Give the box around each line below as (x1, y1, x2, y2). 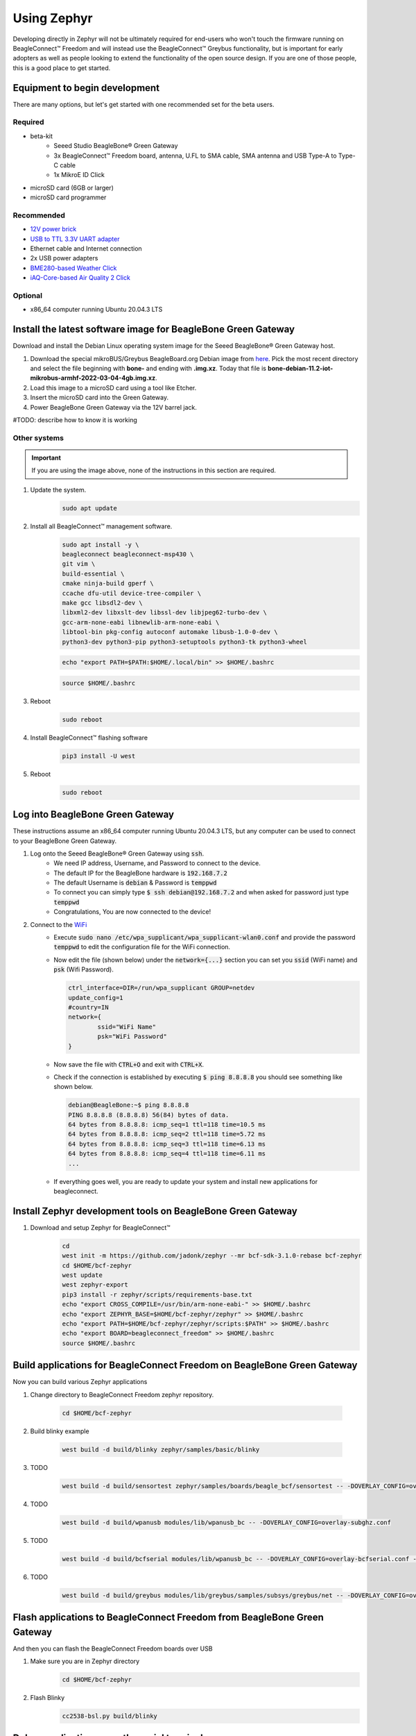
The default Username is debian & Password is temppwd (53, 878, 217, 887)
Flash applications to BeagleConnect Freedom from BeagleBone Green (12, 1611, 324, 1623)
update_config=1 (68, 994, 124, 1001)
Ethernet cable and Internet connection (30, 244, 142, 253)
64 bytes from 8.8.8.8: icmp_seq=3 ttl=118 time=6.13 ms (68, 1140, 266, 1148)
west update (62, 1271, 103, 1279)
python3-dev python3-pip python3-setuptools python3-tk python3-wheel (62, 637, 308, 646)
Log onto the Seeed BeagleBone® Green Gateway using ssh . (30, 849, 205, 858)
